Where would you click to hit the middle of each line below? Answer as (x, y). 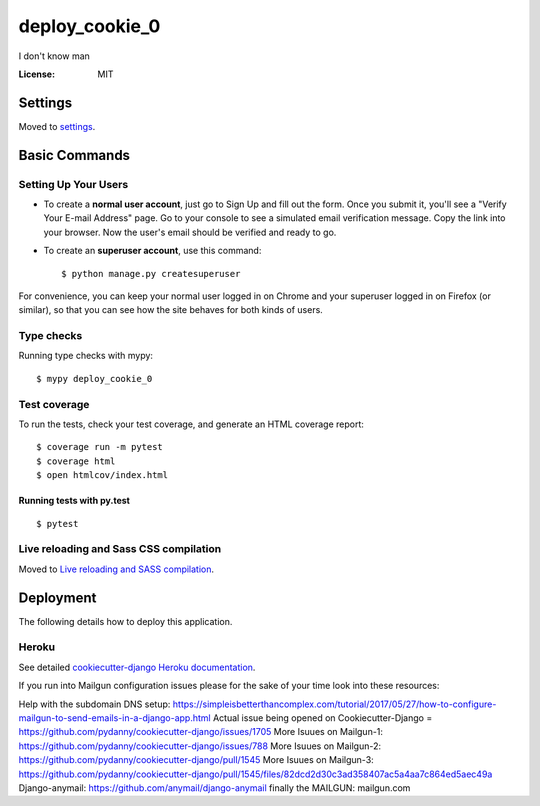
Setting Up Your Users (73, 184)
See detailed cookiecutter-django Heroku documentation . (137, 667)
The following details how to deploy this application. (125, 621)
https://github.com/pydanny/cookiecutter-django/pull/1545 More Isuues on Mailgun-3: (196, 760)
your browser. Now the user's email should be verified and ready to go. (190, 232)
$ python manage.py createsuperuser (151, 273)
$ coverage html (76, 461)
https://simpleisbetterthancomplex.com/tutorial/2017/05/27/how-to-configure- (334, 704)
